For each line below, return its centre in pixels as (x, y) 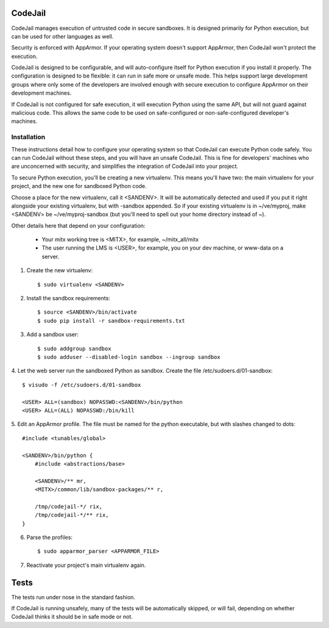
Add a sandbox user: (53, 334)
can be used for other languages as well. (62, 36)
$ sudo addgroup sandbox (74, 348)
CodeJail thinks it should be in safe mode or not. (72, 617)
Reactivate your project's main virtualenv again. (86, 565)
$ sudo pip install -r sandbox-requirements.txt (111, 321)
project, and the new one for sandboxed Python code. (79, 186)
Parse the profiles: (50, 538)
